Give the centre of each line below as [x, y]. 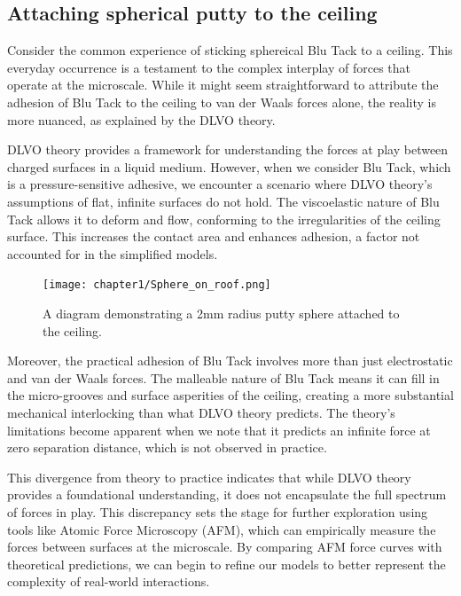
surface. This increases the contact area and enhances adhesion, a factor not [214, 236]
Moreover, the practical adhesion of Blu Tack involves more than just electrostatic [230, 361]
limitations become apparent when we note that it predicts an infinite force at [219, 430]
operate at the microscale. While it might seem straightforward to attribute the [223, 85]
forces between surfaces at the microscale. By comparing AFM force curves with [225, 547]
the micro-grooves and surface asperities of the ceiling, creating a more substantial [230, 395]
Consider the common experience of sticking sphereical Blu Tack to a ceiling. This [230, 50]
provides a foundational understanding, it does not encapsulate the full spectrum [227, 494]
